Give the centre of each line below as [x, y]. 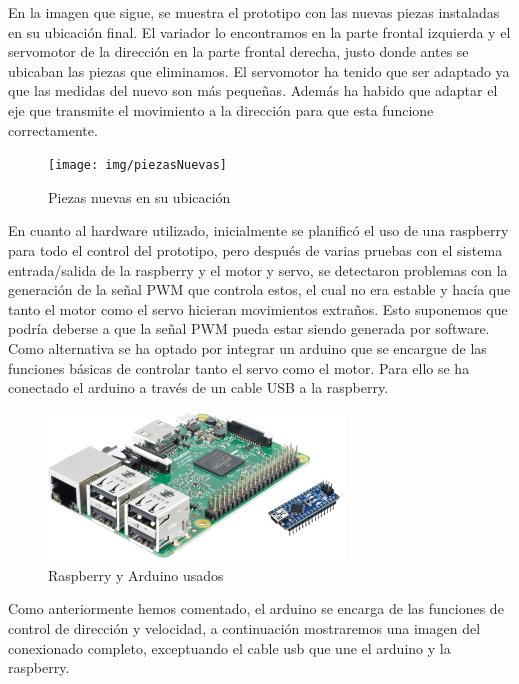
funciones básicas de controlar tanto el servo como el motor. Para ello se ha [239, 367]
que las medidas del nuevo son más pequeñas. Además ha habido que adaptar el [253, 90]
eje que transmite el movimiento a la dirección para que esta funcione [221, 109]
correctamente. [53, 129]
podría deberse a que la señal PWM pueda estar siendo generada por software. [249, 328]
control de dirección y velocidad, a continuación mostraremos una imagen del [244, 628]
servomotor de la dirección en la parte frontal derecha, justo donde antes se [238, 51]
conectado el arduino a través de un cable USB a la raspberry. [198, 387]
